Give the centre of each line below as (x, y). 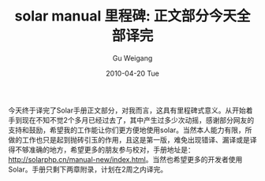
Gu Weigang (132, 58)
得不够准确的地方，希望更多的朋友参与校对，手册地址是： (101, 150)
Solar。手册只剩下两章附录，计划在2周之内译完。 (88, 169)
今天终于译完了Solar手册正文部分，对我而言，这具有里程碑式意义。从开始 (127, 110)
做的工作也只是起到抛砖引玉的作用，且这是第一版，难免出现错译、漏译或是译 (132, 139)
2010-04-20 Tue (132, 73)
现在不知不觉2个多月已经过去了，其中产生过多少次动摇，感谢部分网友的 (138, 120)
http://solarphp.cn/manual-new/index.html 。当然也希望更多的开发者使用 (125, 159)
